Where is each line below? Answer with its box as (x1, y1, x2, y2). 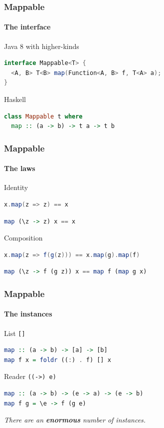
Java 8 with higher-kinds (4, 40, 79, 51)
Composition (4, 232, 43, 243)
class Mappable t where (4, 112, 83, 120)
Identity (4, 182, 28, 192)
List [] (4, 327, 25, 338)
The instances (4, 308, 52, 319)
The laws (4, 163, 35, 173)
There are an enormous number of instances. (4, 414, 146, 425)
